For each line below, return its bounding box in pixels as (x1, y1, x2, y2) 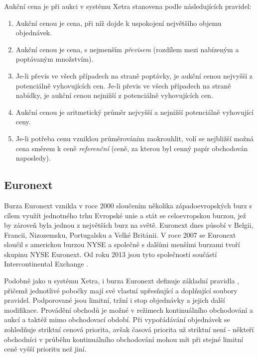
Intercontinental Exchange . (4, 259, 89, 269)
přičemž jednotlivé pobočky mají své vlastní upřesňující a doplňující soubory (4, 285, 238, 295)
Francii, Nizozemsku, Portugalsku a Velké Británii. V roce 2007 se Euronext (4, 229, 236, 240)
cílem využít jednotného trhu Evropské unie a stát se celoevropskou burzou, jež (4, 210, 246, 220)
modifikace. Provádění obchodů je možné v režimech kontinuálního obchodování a (4, 304, 254, 315)
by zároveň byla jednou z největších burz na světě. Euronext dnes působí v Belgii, (4, 220, 254, 230)
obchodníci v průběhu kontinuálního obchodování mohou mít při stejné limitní (4, 334, 244, 344)
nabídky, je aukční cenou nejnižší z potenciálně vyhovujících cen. (15, 90, 213, 100)
